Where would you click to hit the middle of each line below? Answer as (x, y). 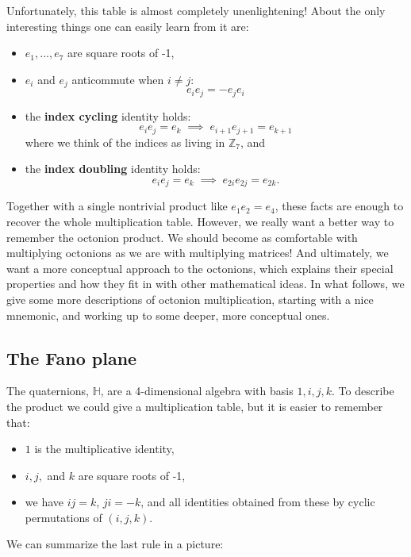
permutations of (63, 517)
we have (44, 502)
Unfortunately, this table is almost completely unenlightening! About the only (196, 10)
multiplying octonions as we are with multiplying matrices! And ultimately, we (198, 253)
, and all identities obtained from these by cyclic (258, 502)
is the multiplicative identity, (104, 449)
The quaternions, (48, 391)
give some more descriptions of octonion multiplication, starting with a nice (190, 299)
